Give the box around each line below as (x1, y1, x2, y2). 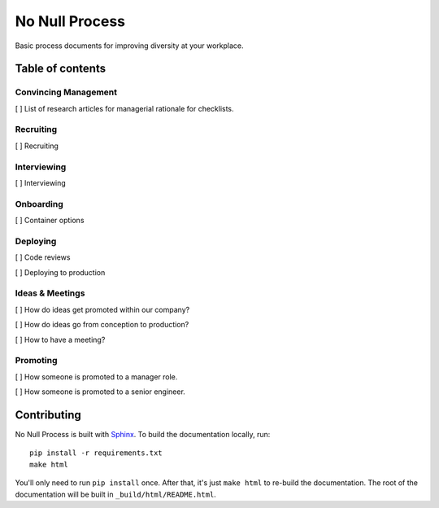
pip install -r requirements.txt (29, 449, 163, 458)
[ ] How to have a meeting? (15, 335, 106, 344)
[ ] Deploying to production (15, 267, 106, 277)
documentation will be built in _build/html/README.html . (15, 489, 217, 499)
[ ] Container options (15, 216, 85, 226)
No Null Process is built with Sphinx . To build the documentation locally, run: (15, 430, 271, 440)
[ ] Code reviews (15, 252, 71, 262)
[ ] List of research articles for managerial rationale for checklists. (15, 103, 235, 113)
